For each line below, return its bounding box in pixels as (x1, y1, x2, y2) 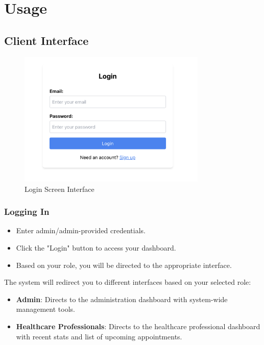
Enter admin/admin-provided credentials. (16, 225, 146, 236)
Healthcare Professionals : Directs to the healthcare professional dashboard (16, 321, 260, 331)
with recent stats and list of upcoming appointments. (16, 331, 182, 341)
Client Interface (4, 32, 89, 48)
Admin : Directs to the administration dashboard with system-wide (16, 293, 228, 304)
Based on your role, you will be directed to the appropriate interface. (16, 259, 232, 270)
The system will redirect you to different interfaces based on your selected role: (4, 277, 251, 287)
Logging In (4, 205, 50, 218)
